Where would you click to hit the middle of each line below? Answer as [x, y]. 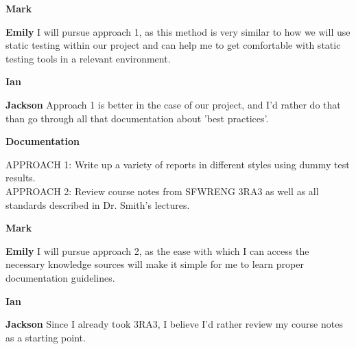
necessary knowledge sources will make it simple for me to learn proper [155, 264]
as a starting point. [46, 337]
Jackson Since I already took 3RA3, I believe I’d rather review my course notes [174, 324]
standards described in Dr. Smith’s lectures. [98, 204]
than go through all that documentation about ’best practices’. [137, 118]
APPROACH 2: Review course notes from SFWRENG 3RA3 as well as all [162, 191]
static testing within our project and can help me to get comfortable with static [173, 45]
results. [21, 178]
